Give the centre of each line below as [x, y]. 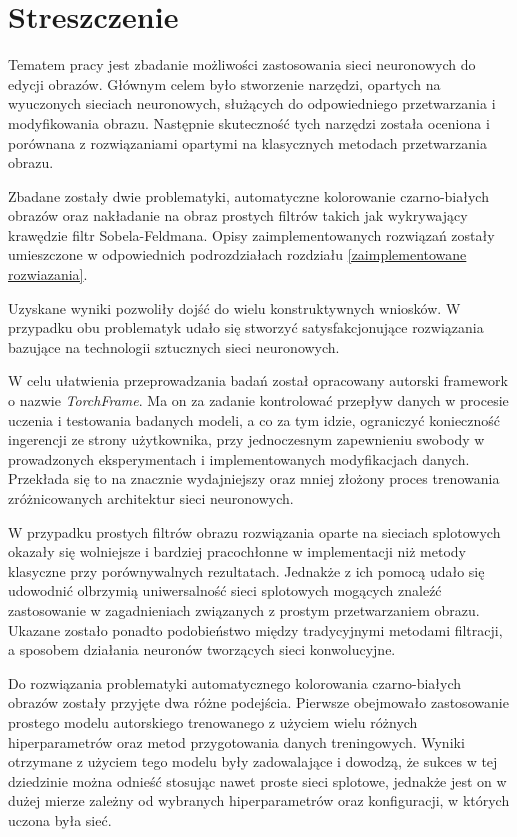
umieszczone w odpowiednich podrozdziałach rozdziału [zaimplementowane [237, 254]
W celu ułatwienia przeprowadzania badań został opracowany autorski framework [258, 380]
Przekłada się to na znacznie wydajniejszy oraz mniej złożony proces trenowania [254, 478]
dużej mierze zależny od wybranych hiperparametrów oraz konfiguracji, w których [259, 800]
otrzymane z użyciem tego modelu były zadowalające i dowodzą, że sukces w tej [253, 761]
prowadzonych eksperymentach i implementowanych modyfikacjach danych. [239, 458]
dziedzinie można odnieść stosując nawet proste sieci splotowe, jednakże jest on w [257, 780]
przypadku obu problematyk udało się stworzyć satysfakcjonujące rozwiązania [246, 327]
